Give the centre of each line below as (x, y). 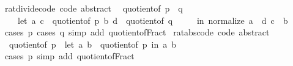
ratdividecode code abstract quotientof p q (94, 8)
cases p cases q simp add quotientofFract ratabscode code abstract (137, 32)
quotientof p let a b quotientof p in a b (93, 44)
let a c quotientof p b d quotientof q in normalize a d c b (153, 20)
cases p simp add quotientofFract (69, 56)
